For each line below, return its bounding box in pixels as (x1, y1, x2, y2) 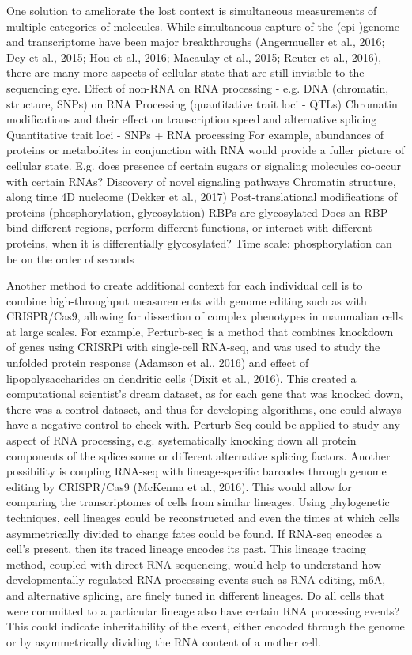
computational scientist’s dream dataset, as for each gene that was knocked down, (6, 385, 403, 402)
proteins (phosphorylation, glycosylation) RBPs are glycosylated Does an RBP (6, 203, 388, 220)
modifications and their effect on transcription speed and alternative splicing (6, 111, 377, 127)
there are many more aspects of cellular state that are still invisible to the (6, 64, 365, 81)
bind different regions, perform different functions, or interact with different (6, 219, 372, 236)
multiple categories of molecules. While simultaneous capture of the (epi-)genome (6, 17, 399, 34)
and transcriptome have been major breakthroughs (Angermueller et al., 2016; (6, 33, 385, 50)
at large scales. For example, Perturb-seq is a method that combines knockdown (6, 323, 394, 339)
